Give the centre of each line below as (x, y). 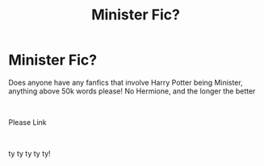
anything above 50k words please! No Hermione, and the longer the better (132, 91)
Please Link (27, 122)
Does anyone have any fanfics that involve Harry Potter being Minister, (126, 82)
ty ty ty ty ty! (29, 153)
